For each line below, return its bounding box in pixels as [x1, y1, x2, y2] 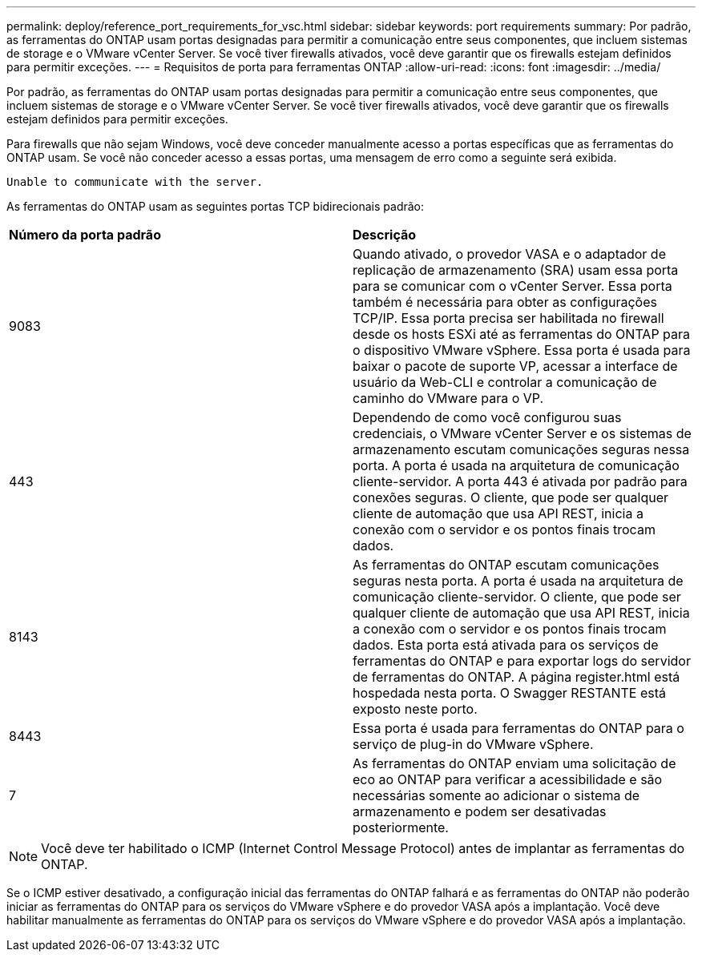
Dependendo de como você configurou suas [353, 409, 622, 425]
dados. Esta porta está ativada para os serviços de [353, 637, 659, 653]
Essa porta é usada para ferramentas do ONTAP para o [353, 720, 684, 736]
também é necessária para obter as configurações [353, 294, 657, 310]
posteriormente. [353, 819, 449, 835]
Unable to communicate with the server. [6, 175, 264, 188]
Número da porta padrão [9, 227, 161, 243]
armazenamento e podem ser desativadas [353, 803, 607, 819]
